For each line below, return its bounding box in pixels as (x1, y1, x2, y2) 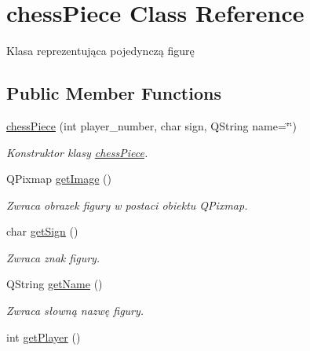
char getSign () (6, 223, 78, 239)
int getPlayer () (6, 328, 81, 345)
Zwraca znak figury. (6, 249, 100, 265)
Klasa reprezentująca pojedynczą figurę (6, 42, 195, 59)
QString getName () (6, 276, 103, 292)
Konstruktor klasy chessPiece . (6, 144, 148, 160)
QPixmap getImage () (6, 170, 111, 187)
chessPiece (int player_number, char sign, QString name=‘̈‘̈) (6, 117, 297, 133)
